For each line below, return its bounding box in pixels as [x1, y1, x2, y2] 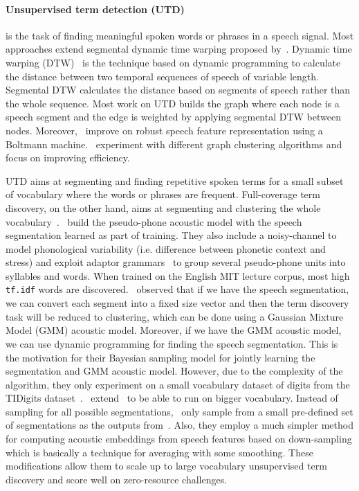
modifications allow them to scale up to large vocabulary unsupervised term [6, 458, 327, 473]
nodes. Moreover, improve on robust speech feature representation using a [6, 123, 323, 137]
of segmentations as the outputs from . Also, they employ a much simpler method [6, 418, 353, 432]
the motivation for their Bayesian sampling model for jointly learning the [6, 350, 315, 364]
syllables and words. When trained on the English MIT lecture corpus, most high [6, 268, 350, 283]
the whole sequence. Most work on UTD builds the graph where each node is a [6, 96, 340, 110]
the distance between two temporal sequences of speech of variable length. [6, 69, 319, 83]
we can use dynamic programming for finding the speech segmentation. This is [6, 336, 338, 350]
